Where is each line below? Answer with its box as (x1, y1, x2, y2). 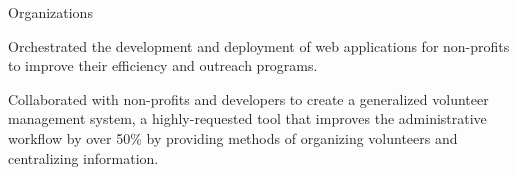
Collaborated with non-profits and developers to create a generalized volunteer (8, 88, 489, 109)
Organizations (8, 2, 93, 22)
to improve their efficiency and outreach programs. (8, 55, 318, 76)
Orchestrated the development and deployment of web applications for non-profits (8, 35, 510, 56)
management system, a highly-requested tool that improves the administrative (8, 108, 487, 129)
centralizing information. (8, 147, 159, 168)
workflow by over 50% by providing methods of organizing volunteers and (8, 127, 458, 148)
